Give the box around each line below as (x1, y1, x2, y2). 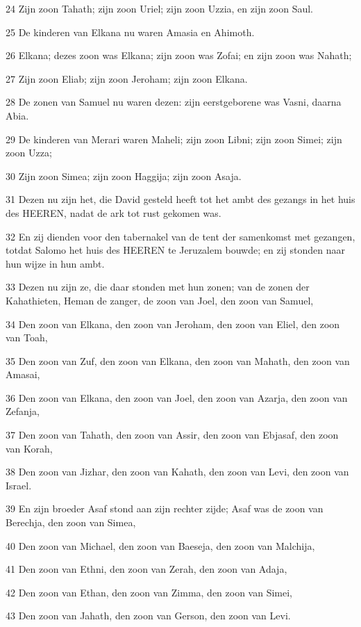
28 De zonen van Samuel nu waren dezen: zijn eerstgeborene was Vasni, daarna (6, 95, 342, 109)
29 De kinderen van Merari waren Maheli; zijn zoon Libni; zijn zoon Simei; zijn (6, 131, 342, 146)
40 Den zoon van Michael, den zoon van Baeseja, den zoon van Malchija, (6, 538, 315, 553)
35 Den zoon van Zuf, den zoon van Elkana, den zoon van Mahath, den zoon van (6, 353, 350, 368)
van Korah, (6, 441, 53, 455)
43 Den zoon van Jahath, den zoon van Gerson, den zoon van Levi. (6, 608, 291, 623)
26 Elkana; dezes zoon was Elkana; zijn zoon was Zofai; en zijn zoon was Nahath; (6, 48, 352, 63)
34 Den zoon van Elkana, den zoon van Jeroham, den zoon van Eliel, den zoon (6, 316, 340, 331)
